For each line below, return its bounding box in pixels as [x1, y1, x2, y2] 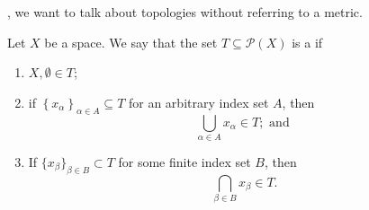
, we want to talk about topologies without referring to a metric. [7, 3, 363, 21]
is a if [292, 32, 323, 51]
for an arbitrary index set [128, 92, 269, 111]
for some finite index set [118, 152, 251, 171]
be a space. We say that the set [44, 32, 218, 51]
